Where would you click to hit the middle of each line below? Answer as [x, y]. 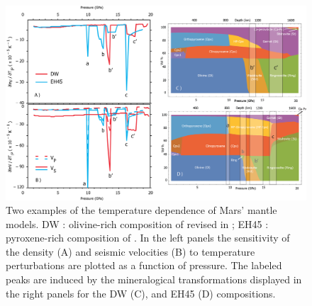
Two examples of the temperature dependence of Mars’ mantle [141, 210]
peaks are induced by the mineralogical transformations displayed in [154, 279]
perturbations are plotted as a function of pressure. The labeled [144, 265]
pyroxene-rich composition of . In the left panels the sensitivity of [148, 238]
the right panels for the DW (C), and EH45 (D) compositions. [141, 293]
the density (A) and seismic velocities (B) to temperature [130, 251]
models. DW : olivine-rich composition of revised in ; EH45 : [137, 223]
